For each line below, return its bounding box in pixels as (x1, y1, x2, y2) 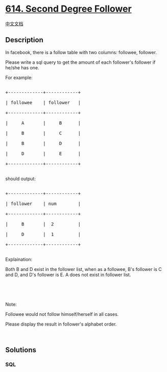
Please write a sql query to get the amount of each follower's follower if (5, 59, 156, 65)
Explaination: (5, 256, 33, 262)
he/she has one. (5, 64, 39, 70)
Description (5, 36, 43, 44)
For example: (5, 75, 33, 81)
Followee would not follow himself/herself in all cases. (5, 311, 119, 317)
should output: (5, 176, 36, 182)
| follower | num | (5, 201, 81, 207)
